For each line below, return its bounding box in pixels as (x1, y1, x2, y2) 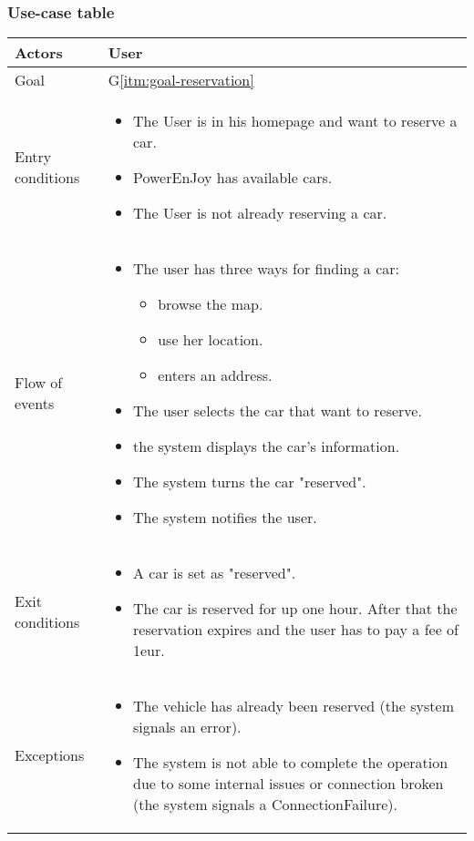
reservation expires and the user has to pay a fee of (133, 619, 459, 641)
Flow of (15, 372, 63, 394)
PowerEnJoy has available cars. (133, 167, 333, 189)
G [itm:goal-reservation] (108, 69, 254, 91)
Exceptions (15, 744, 85, 766)
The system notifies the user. (133, 507, 317, 528)
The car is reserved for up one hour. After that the (133, 598, 458, 620)
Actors (15, 42, 63, 64)
